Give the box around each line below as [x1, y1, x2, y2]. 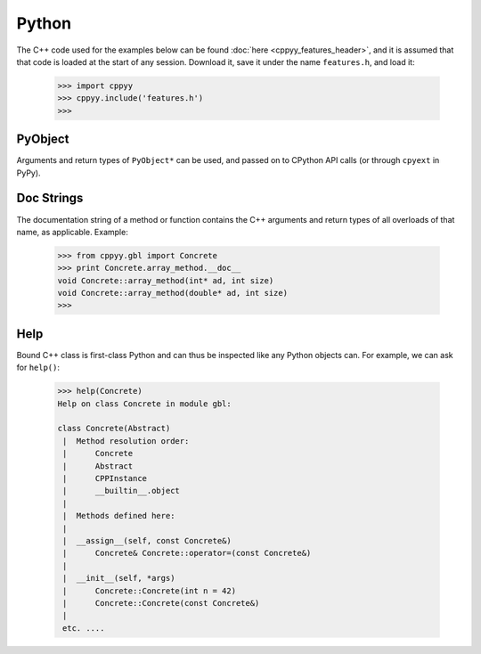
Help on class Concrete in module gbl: [57, 398, 232, 409]
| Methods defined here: [62, 511, 175, 521]
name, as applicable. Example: [16, 226, 128, 237]
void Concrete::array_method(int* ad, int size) [57, 275, 274, 285]
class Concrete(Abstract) [57, 423, 171, 434]
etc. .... [62, 623, 105, 633]
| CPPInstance [62, 473, 147, 484]
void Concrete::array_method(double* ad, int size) [57, 288, 289, 298]
